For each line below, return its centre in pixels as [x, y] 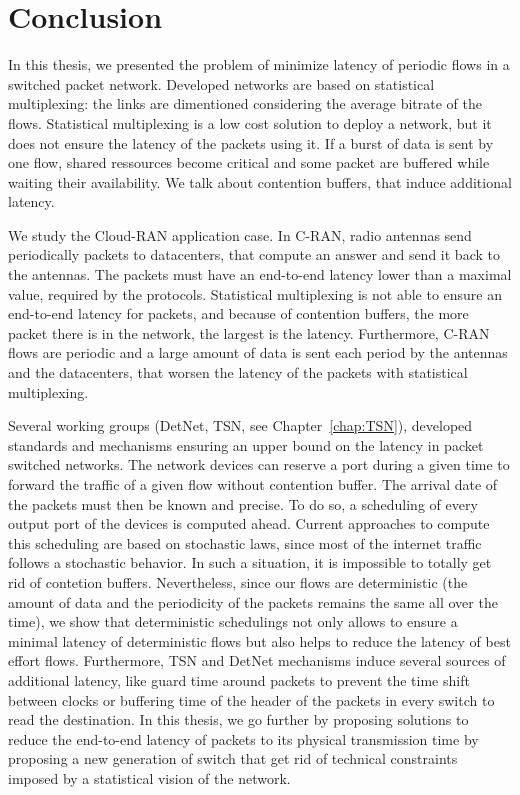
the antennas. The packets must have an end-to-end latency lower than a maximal [260, 274]
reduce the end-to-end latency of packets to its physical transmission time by [243, 738]
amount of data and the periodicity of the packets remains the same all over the [253, 601]
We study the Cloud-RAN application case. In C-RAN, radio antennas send [240, 234]
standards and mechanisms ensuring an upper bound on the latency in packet [246, 444]
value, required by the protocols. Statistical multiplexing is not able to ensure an [255, 293]
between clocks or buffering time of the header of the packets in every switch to [251, 699]
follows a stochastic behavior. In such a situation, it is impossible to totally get [250, 562]
